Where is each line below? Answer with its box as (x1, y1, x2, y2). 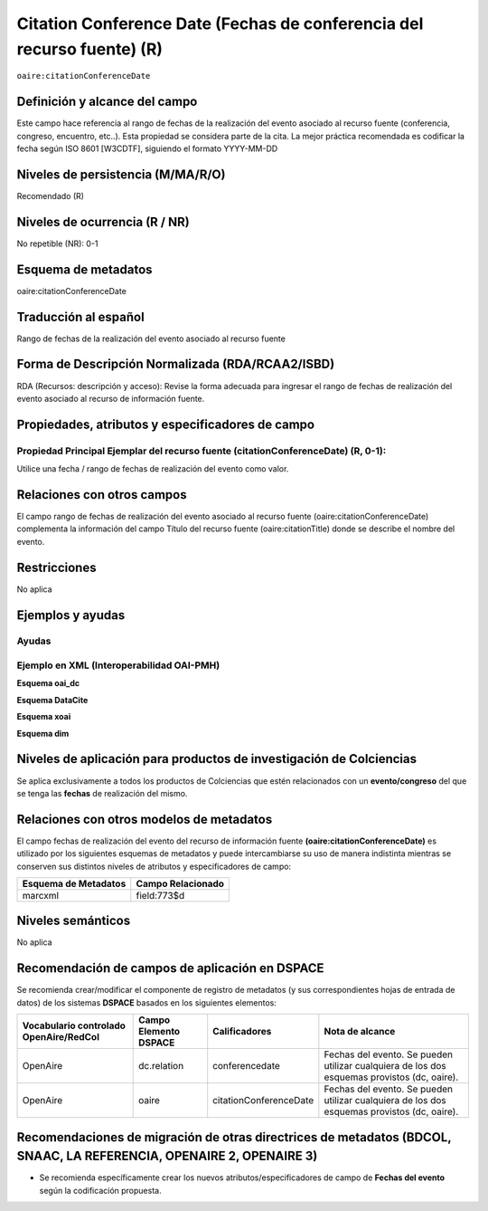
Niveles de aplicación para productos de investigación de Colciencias (16, 751, 418, 767)
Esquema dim (16, 728, 70, 739)
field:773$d (136, 889, 185, 901)
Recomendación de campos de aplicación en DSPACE (16, 960, 324, 977)
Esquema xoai (16, 711, 71, 722)
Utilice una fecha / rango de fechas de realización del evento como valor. (16, 463, 289, 474)
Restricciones (16, 559, 97, 575)
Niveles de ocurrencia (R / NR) (16, 214, 190, 230)
